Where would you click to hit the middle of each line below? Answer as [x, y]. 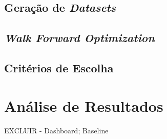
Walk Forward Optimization [79, 38]
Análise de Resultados [84, 105]
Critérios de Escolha [59, 67]
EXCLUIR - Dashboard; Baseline [56, 131]
